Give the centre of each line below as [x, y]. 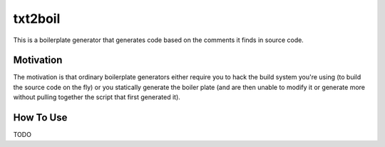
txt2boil [37, 19]
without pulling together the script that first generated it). [97, 97]
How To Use [40, 118]
